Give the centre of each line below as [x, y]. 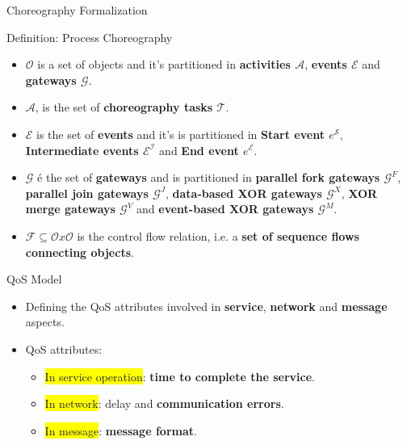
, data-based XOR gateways [244, 193]
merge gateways [70, 209]
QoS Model [34, 279]
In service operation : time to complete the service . [180, 376]
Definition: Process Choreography [90, 37]
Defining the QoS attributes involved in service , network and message [206, 306]
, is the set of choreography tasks [124, 107]
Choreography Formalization [77, 10]
